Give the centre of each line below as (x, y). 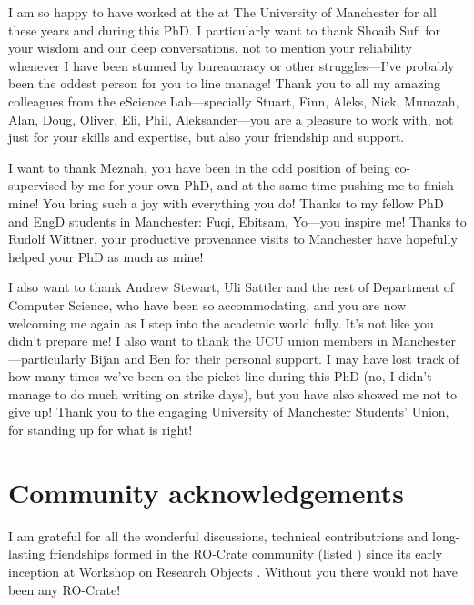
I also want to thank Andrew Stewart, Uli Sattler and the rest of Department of (232, 287)
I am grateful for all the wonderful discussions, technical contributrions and (218, 535)
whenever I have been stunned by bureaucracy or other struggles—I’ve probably (232, 65)
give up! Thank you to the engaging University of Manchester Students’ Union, (229, 412)
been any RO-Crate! (65, 589)
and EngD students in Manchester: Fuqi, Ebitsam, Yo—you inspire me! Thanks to (237, 221)
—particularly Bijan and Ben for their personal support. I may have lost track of (234, 358)
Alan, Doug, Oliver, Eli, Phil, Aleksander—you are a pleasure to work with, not (231, 119)
